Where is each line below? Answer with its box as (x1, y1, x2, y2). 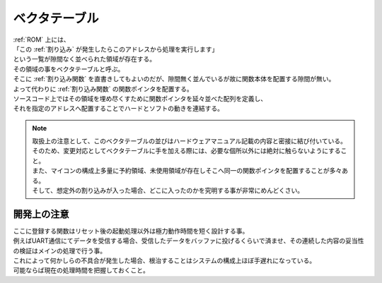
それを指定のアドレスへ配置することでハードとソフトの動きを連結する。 (13, 104, 224, 113)
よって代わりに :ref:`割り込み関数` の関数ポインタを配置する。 (13, 85, 194, 93)
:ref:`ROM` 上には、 (13, 35, 70, 44)
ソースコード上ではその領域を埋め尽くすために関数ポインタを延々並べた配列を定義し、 (13, 94, 267, 102)
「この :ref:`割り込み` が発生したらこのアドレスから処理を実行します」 (13, 44, 219, 53)
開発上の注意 (13, 208, 69, 220)
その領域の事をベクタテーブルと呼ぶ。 (13, 64, 125, 73)
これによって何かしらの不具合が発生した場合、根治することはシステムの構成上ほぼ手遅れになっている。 (13, 256, 316, 265)
